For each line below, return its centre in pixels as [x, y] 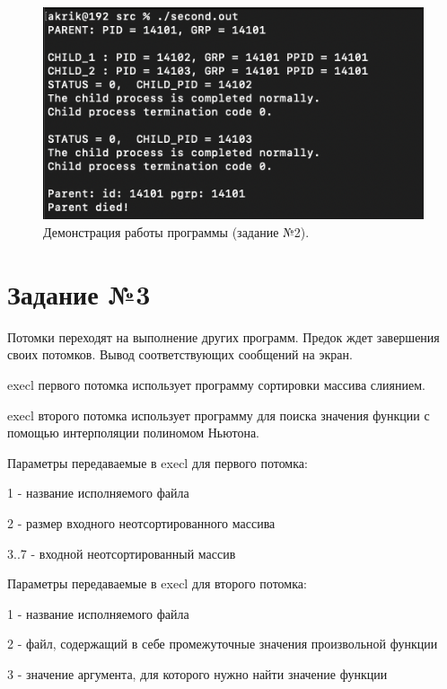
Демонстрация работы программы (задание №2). [176, 232]
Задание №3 [79, 293]
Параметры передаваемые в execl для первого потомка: [158, 462]
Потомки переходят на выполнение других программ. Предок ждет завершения [223, 336]
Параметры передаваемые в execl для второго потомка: [157, 583]
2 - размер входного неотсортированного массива [141, 522]
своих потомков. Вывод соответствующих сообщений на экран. [180, 354]
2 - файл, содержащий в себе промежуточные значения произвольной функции [223, 644]
